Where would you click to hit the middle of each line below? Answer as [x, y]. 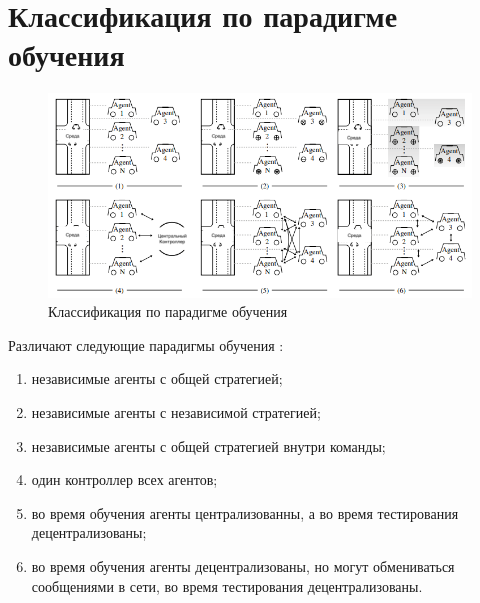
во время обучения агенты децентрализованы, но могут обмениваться [243, 566]
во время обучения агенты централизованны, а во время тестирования [245, 512]
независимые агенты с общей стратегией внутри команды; [208, 445]
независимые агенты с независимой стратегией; [176, 412]
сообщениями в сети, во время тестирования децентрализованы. [227, 585]
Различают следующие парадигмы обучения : [146, 344]
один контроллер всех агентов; [124, 479]
